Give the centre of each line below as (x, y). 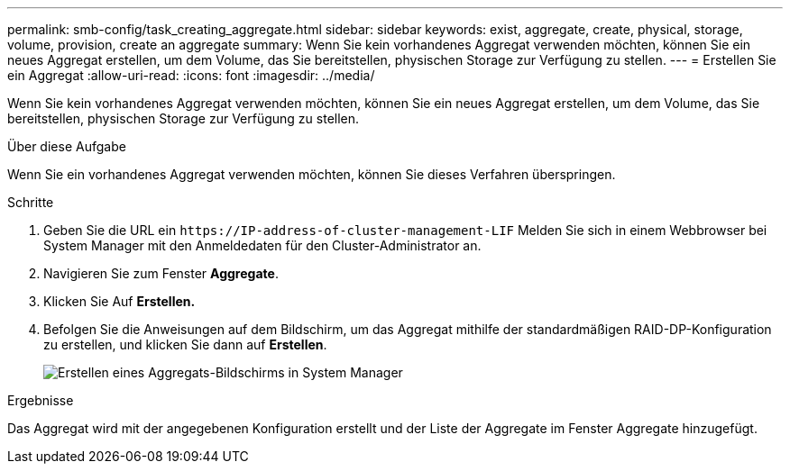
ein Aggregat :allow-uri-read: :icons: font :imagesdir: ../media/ (191, 75)
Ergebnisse (41, 400)
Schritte (31, 202)
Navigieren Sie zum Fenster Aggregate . (161, 273)
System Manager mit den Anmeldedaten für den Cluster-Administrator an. (262, 245)
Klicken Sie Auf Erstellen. (119, 301)
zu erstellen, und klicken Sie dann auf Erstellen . (185, 344)
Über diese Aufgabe (67, 146)
